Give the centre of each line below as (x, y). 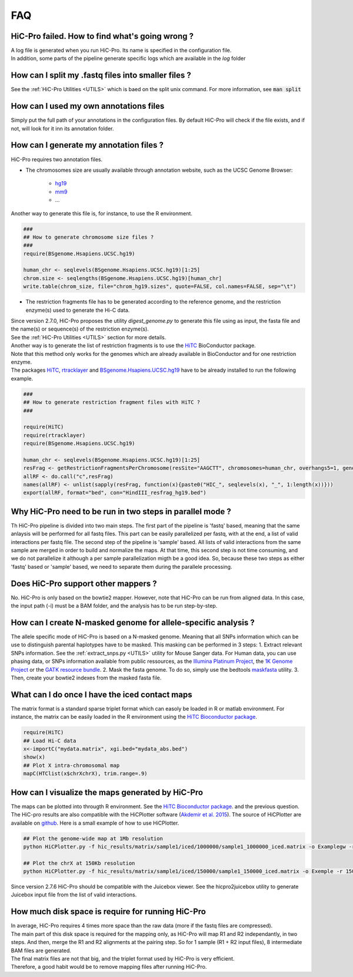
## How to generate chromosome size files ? (89, 237)
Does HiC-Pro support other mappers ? (84, 583)
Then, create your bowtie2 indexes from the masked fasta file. (86, 678)
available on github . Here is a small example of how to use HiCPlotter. (95, 823)
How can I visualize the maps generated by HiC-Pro (107, 792)
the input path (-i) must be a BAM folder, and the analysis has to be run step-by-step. (114, 606)
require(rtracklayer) (54, 435)
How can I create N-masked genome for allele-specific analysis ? (133, 623)
